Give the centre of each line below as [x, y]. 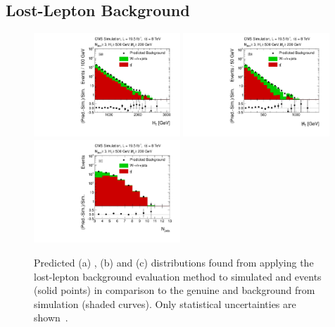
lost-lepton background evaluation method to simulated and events [178, 276]
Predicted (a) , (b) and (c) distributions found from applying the [174, 263]
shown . [51, 318]
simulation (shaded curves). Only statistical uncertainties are [165, 303]
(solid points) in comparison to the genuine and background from [175, 290]
